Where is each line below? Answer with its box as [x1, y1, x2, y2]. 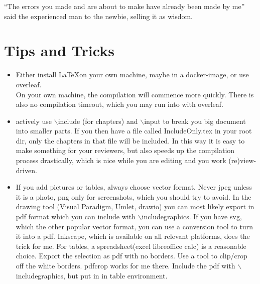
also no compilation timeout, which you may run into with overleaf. [16, 99, 223, 109]
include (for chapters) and [58, 115, 138, 126]
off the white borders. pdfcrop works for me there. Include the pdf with [16, 260, 235, 270]
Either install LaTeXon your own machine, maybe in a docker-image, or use [16, 69, 249, 80]
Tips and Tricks [4, 40, 114, 61]
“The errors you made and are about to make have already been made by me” [4, 1, 245, 11]
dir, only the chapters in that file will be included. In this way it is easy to [16, 135, 245, 146]
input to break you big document [144, 115, 246, 126]
